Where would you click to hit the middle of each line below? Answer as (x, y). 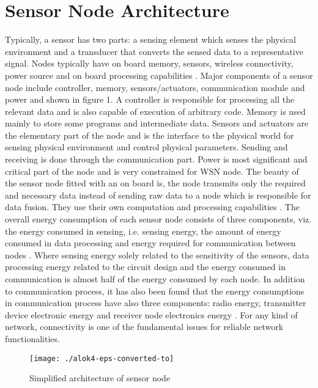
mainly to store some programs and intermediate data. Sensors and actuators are (157, 123)
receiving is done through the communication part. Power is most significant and (156, 159)
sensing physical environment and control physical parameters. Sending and (146, 147)
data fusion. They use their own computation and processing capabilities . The (152, 207)
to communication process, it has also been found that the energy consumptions (155, 291)
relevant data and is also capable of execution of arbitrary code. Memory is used (155, 111)
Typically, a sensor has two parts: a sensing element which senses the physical (150, 39)
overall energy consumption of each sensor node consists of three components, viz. (158, 219)
